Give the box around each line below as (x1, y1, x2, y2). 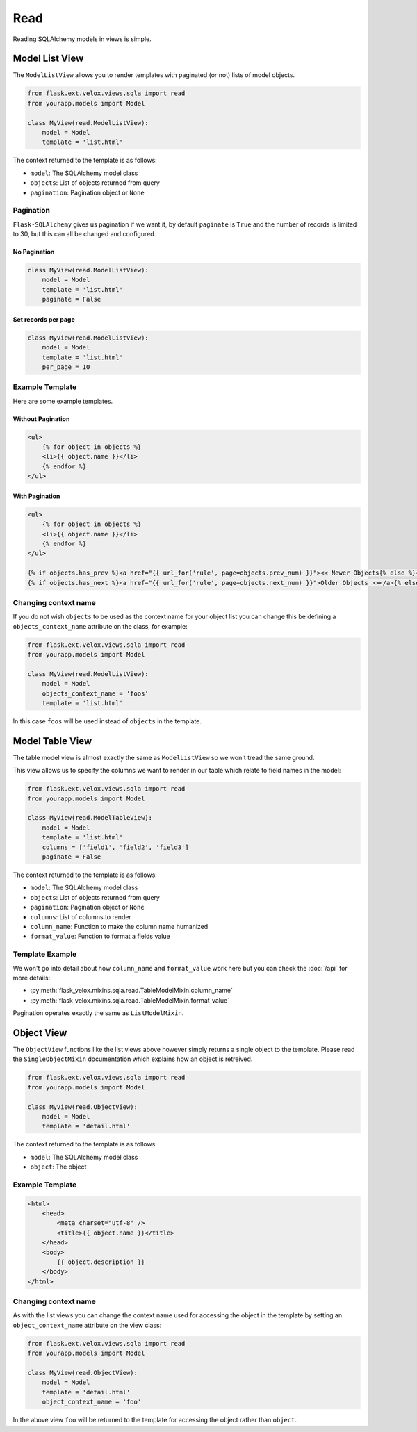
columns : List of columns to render (30, 912, 131, 921)
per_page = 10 (42, 363, 90, 371)
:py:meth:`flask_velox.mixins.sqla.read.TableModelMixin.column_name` (30, 987, 233, 995)
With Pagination (13, 492, 60, 500)
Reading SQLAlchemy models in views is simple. (13, 35, 152, 43)
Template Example (13, 949, 77, 959)
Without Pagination (13, 414, 70, 423)
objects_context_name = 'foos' (42, 689, 149, 698)
